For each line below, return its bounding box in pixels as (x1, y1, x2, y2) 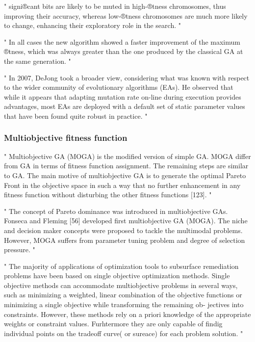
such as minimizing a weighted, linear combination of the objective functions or (4, 289, 242, 300)
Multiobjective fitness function (4, 132, 127, 144)
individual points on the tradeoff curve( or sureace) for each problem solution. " (4, 328, 243, 338)
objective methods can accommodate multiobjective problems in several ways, (4, 280, 238, 290)
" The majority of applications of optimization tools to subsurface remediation (4, 261, 239, 271)
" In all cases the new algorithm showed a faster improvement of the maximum (4, 36, 240, 47)
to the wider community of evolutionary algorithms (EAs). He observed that (4, 82, 233, 92)
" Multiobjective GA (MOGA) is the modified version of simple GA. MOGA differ (4, 151, 251, 161)
